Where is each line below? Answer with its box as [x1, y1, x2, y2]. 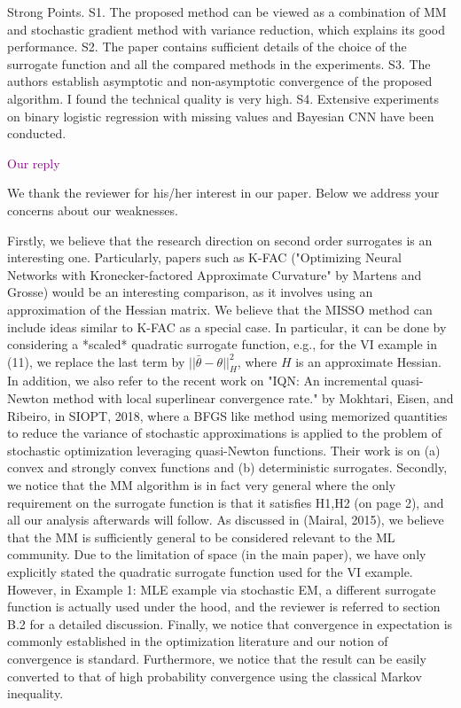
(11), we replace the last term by [7, 352, 185, 370]
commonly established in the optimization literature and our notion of [7, 632, 388, 650]
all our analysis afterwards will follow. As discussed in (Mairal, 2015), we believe [7, 510, 444, 529]
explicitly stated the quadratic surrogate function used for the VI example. [7, 563, 413, 581]
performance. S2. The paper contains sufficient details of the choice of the [7, 37, 407, 56]
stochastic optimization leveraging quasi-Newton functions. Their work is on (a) [7, 440, 441, 459]
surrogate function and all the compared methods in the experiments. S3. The [7, 54, 431, 73]
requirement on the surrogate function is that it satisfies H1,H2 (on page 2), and [7, 493, 444, 511]
